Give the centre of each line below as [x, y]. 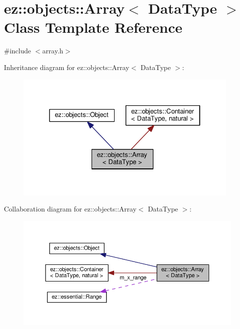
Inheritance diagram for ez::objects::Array [67, 67]
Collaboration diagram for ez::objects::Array [70, 209]
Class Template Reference [93, 27]
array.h [53, 51]
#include [18, 51]
